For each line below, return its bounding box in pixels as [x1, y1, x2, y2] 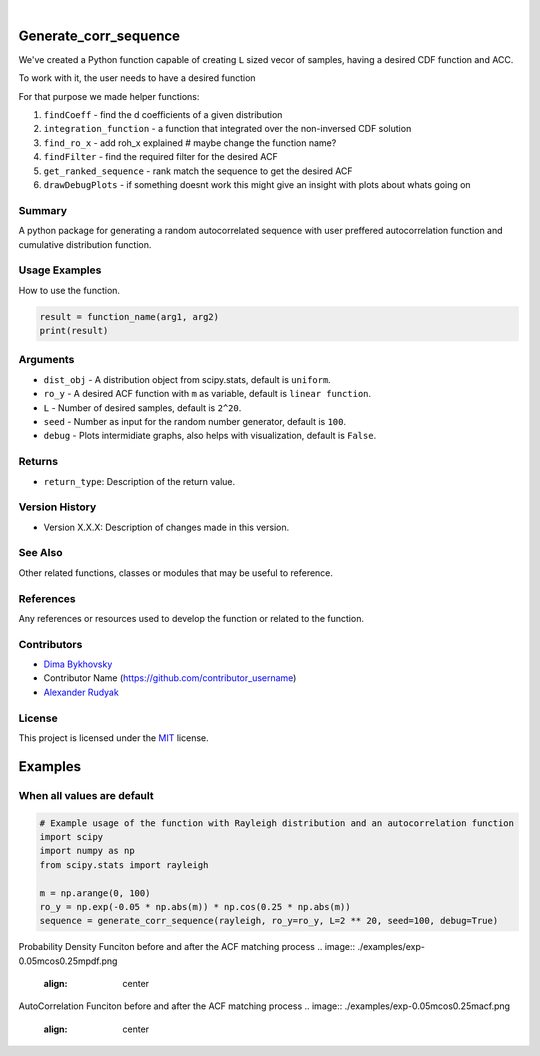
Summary [18, 203, 68, 217]
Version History [18, 500, 97, 514]
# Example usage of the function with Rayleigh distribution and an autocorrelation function [39, 817, 515, 829]
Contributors [18, 637, 83, 651]
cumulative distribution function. [18, 238, 152, 250]
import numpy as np [39, 845, 135, 857]
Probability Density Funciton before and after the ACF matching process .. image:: [18, 941, 355, 953]
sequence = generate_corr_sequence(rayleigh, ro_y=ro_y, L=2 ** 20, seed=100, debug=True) [39, 915, 499, 927]
